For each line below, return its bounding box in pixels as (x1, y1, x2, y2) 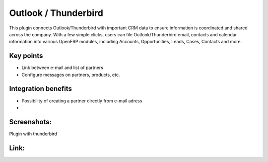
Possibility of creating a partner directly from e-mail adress (21, 97, 142, 104)
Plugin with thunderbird (9, 131, 57, 137)
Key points (9, 52, 43, 60)
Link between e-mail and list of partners (21, 65, 104, 71)
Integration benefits (9, 84, 72, 93)
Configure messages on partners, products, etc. (21, 72, 120, 78)
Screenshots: (9, 117, 52, 126)
